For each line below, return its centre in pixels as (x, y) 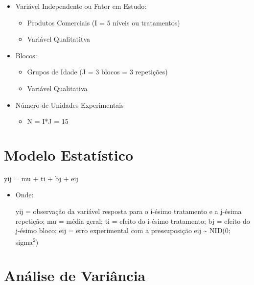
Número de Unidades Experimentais (69, 105)
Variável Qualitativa (57, 88)
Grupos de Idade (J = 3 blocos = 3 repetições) (97, 72)
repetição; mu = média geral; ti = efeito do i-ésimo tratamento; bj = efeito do (133, 221)
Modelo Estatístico (69, 154)
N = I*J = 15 (48, 121)
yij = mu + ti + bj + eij (41, 178)
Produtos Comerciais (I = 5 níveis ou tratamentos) (104, 22)
